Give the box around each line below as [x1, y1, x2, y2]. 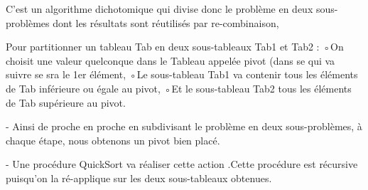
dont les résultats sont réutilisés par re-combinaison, [53, 15, 279, 30]
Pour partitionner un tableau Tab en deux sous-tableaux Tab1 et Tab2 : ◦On [6, 39, 344, 54]
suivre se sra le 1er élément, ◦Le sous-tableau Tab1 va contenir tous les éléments [6, 67, 358, 82]
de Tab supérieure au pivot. [6, 95, 126, 110]
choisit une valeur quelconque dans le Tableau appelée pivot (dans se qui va [6, 53, 335, 68]
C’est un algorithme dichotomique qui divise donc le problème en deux [6, 1, 313, 16]
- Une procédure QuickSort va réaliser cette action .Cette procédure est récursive [6, 157, 358, 171]
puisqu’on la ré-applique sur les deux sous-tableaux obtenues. [6, 170, 272, 185]
